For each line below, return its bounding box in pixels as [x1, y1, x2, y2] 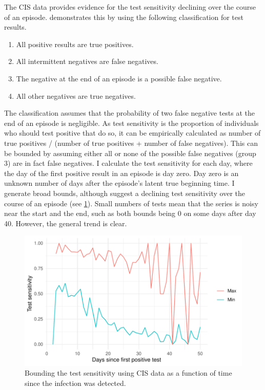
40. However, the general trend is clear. [4, 218, 127, 228]
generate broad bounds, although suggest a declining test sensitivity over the [4, 187, 245, 198]
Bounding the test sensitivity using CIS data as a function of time [25, 367, 232, 378]
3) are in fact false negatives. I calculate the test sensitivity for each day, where [4, 158, 253, 168]
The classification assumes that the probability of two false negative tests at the [4, 107, 255, 118]
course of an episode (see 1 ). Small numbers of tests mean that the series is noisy [4, 198, 258, 208]
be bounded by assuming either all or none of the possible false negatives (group [4, 147, 256, 158]
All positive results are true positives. [16, 38, 134, 49]
